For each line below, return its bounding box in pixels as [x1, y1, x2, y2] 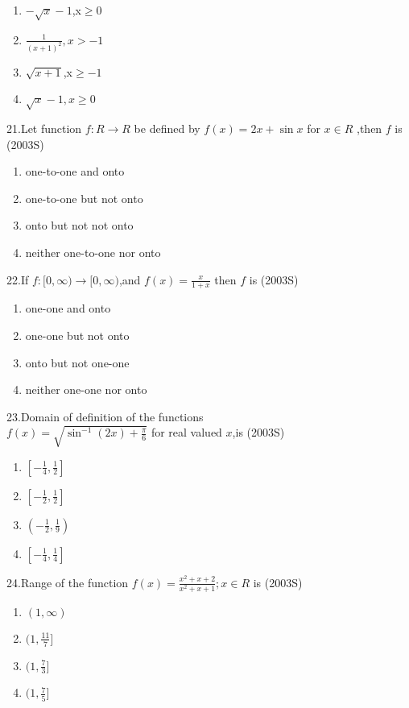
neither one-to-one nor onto [25, 243, 161, 260]
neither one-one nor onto [25, 381, 147, 398]
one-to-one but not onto [25, 189, 143, 206]
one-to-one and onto [25, 163, 125, 180]
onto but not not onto [25, 217, 134, 234]
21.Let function [6, 120, 82, 136]
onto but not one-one [25, 354, 130, 371]
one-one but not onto [25, 326, 130, 343]
